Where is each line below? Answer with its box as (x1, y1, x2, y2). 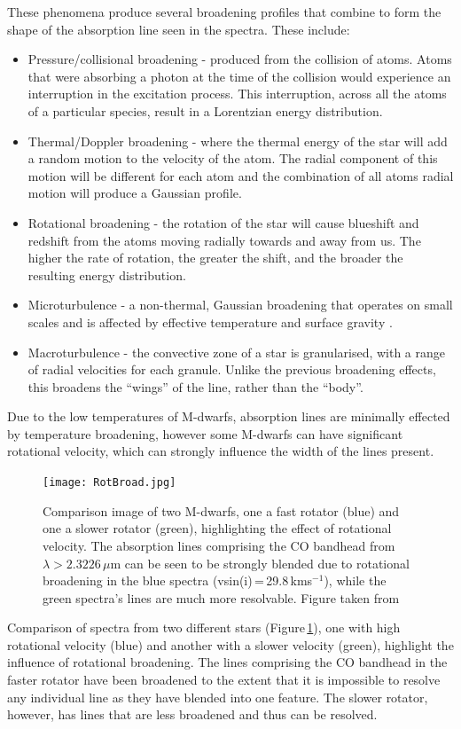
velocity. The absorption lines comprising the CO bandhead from (43, 536, 395, 554)
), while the (324, 571, 387, 590)
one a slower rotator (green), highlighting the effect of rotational (43, 519, 392, 537)
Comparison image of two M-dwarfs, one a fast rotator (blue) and (43, 501, 400, 520)
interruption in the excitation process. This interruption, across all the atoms (27, 84, 447, 103)
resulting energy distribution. (27, 265, 186, 284)
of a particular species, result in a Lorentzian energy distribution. (27, 101, 383, 120)
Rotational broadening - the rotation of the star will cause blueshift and (27, 213, 419, 231)
